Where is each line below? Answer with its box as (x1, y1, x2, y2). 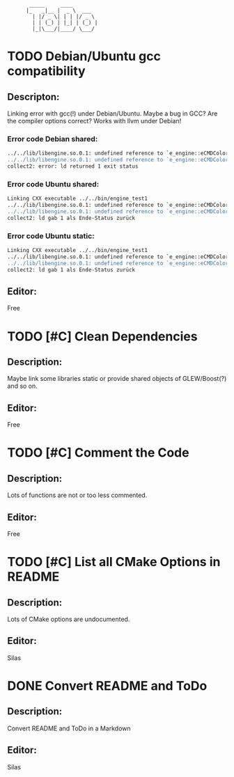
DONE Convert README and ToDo (7, 677, 208, 693)
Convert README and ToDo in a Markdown (7, 724, 131, 732)
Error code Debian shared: (7, 134, 98, 143)
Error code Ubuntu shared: (7, 179, 100, 189)
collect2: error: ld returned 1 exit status (7, 163, 139, 170)
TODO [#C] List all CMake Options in (7, 554, 221, 570)
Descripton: (7, 91, 60, 102)
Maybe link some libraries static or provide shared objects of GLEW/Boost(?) (7, 375, 227, 383)
